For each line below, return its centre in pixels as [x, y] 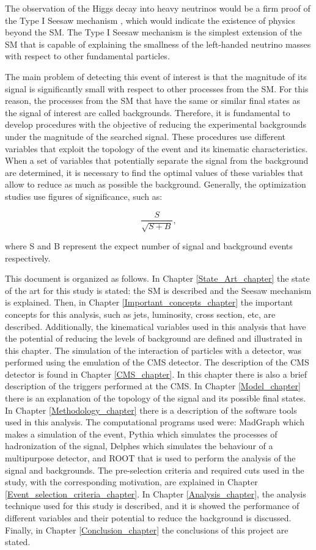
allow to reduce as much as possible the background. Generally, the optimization [156, 184]
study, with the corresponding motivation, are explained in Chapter [131, 482]
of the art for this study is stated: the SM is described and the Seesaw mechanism [158, 290]
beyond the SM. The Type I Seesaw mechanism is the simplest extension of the [153, 32]
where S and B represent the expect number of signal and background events [149, 245]
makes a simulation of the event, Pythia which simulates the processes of [141, 434]
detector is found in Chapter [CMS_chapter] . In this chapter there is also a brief [156, 374]
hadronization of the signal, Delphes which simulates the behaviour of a [139, 446]
